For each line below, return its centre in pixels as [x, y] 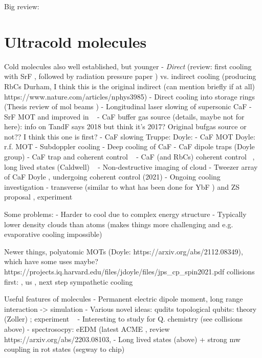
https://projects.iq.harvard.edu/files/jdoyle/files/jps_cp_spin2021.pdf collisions [129, 271]
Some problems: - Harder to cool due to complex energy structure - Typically [125, 214]
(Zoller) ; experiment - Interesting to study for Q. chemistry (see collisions [124, 319]
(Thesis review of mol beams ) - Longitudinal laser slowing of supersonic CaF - [128, 106]
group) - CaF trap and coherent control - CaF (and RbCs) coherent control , [129, 157]
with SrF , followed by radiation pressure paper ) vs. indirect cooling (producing [130, 76]
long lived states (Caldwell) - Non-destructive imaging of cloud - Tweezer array [131, 166]
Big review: [22, 6]
